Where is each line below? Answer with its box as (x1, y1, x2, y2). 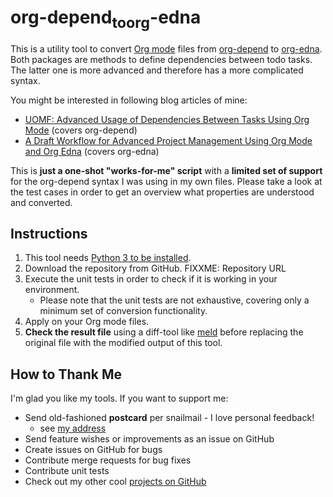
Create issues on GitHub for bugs (24, 444, 163, 456)
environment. (24, 284, 80, 296)
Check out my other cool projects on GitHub (24, 476, 207, 488)
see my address (39, 422, 107, 435)
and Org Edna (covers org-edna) (24, 145, 160, 157)
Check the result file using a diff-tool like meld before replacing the (24, 326, 304, 338)
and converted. (10, 196, 73, 208)
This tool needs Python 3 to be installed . (24, 252, 192, 264)
